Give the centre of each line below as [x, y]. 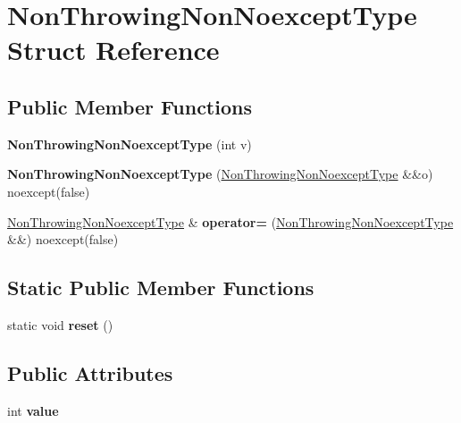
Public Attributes [90, 372]
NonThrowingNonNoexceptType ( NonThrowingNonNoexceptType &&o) [220, 174]
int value [33, 410]
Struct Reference [113, 50]
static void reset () [60, 324]
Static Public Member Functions [161, 288]
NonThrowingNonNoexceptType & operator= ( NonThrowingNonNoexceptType [230, 221]
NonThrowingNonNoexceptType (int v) [130, 144]
